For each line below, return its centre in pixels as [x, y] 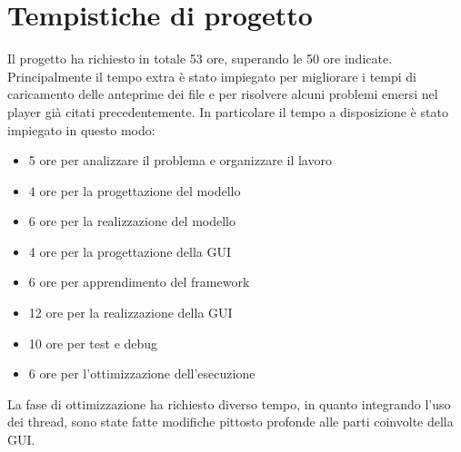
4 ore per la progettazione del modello [135, 190]
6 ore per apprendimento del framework [139, 282]
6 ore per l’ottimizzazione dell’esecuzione [142, 373]
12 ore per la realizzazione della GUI [130, 313]
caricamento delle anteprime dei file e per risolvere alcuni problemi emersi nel [223, 94]
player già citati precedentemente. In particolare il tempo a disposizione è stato [228, 111]
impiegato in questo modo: [81, 129]
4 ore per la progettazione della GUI [130, 251]
